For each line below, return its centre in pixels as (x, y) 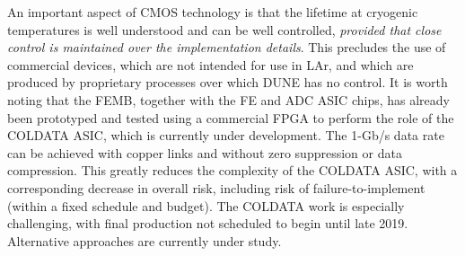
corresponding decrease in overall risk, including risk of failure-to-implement (216, 187)
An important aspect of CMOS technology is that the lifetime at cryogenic (213, 12)
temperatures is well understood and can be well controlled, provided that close (224, 29)
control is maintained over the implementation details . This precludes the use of (227, 47)
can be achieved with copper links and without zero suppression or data (205, 152)
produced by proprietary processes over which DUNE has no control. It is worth (228, 82)
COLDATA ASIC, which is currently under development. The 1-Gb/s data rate (226, 135)
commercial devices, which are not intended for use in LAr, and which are (211, 64)
